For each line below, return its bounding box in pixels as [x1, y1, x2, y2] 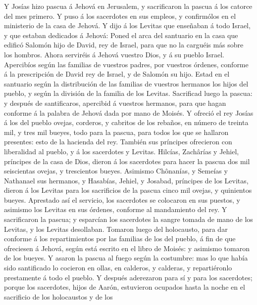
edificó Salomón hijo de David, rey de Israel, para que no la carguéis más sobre [4, 40, 244, 50]
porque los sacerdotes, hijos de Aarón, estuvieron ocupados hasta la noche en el [4, 282, 245, 292]
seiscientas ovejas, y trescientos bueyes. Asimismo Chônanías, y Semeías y [4, 166, 228, 176]
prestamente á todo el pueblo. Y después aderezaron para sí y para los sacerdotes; [4, 272, 253, 282]
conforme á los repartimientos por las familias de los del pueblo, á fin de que [4, 233, 236, 244]
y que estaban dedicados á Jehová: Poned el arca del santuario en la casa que [4, 30, 238, 40]
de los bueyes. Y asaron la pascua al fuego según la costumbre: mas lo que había [4, 253, 248, 263]
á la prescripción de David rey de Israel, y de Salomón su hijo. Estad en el [4, 69, 230, 79]
